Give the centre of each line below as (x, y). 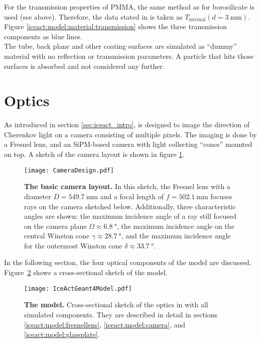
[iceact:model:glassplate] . (62, 334)
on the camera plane (55, 226)
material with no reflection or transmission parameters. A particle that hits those (129, 56)
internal (197, 20)
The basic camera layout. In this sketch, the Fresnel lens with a (127, 186)
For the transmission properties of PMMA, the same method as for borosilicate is (129, 7)
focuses (221, 196)
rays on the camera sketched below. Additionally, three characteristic (130, 206)
